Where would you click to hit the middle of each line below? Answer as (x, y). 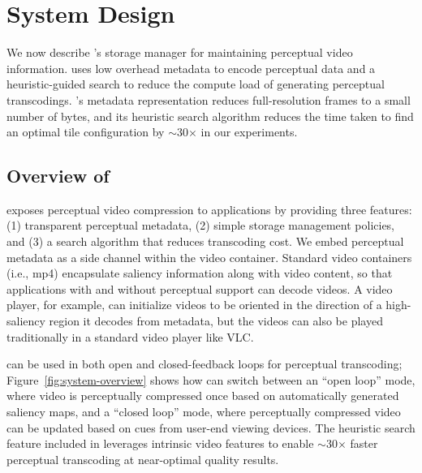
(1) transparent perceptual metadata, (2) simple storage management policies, (201, 225)
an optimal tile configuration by (86, 132)
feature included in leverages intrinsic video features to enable (160, 443)
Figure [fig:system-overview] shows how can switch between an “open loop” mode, (211, 379)
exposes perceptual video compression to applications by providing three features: (209, 209)
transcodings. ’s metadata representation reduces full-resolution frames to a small (209, 99)
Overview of (58, 176)
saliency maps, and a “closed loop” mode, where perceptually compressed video (204, 412)
